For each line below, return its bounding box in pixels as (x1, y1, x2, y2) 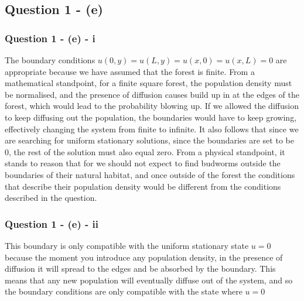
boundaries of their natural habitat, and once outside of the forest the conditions (5, 168, 295, 180)
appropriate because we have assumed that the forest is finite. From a (5, 65, 255, 77)
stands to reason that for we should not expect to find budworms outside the (5, 157, 281, 169)
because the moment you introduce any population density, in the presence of (5, 251, 283, 263)
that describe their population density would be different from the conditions (5, 180, 281, 192)
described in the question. (5, 191, 97, 204)
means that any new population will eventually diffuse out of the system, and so (5, 273, 293, 286)
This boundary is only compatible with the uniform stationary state (5, 239, 249, 251)
